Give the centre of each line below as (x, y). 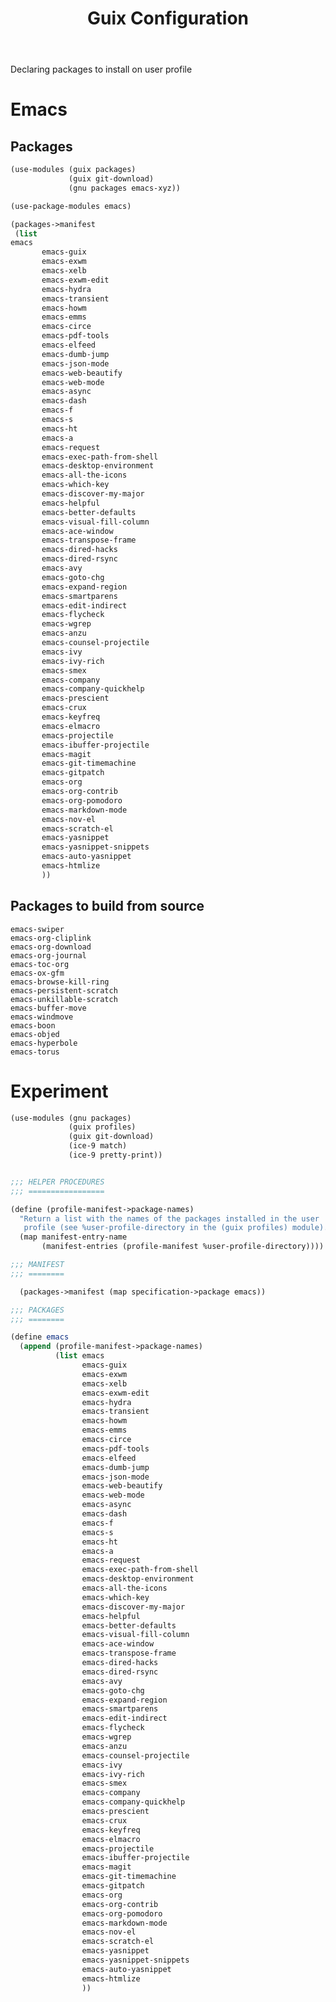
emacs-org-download (51, 947)
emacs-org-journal (48, 955)
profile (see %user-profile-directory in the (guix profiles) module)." (178, 1228)
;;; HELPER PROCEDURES (57, 1182)
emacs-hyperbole (44, 1043)
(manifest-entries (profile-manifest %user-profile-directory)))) (183, 1247)
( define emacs (40, 1337)
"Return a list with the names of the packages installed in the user (169, 1218)
